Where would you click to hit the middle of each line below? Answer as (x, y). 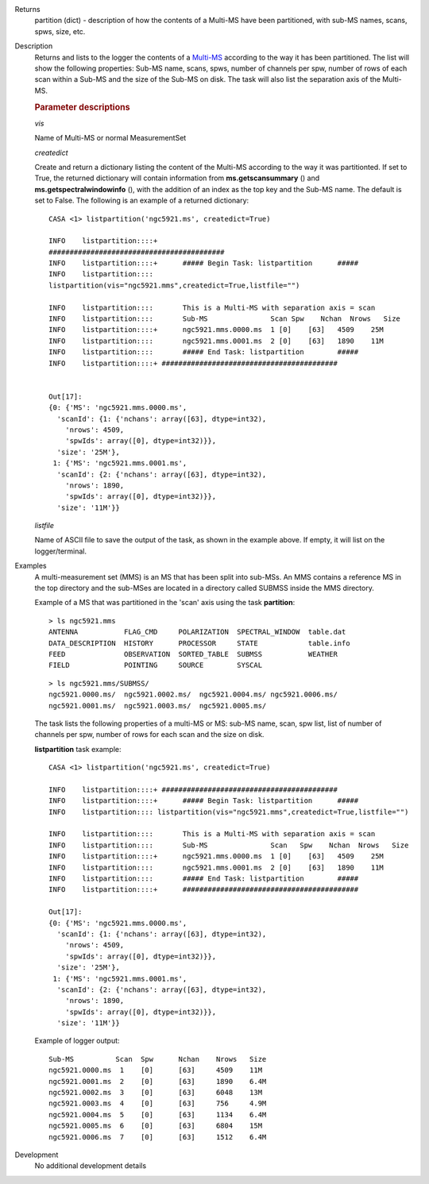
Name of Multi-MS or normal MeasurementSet (110, 138)
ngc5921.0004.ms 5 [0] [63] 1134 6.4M (158, 1115)
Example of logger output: (77, 1041)
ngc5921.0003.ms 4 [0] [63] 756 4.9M (158, 1103)
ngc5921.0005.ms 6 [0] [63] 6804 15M (155, 1126)
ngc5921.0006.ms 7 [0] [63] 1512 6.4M (158, 1137)
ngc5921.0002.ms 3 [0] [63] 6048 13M (155, 1093)
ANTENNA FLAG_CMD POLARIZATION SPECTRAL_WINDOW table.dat (197, 632)
